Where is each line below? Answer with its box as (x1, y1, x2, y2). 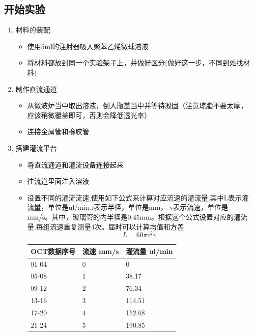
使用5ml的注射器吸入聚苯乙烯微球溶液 (27, 41, 149, 51)
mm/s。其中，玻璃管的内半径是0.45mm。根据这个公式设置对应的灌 (27, 211, 241, 222)
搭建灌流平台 (15, 142, 57, 153)
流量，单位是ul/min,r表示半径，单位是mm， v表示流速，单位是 (27, 202, 228, 212)
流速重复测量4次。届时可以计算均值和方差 (50, 221, 184, 231)
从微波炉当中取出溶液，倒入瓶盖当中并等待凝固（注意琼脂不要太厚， (27, 100, 248, 111)
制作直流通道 (15, 84, 57, 94)
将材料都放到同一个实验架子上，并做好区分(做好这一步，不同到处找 (27, 57, 244, 68)
